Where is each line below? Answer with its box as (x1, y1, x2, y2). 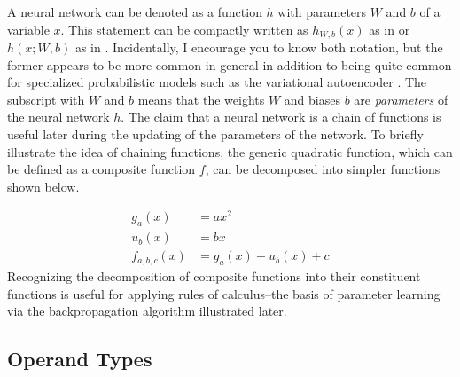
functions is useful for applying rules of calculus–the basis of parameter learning (7, 284, 441, 302)
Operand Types (7, 345, 152, 373)
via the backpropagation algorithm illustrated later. (7, 302, 287, 320)
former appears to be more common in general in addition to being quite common (7, 55, 452, 74)
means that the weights (137, 90, 265, 108)
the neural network (7, 107, 110, 126)
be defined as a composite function (7, 160, 196, 178)
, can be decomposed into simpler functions (205, 160, 441, 178)
